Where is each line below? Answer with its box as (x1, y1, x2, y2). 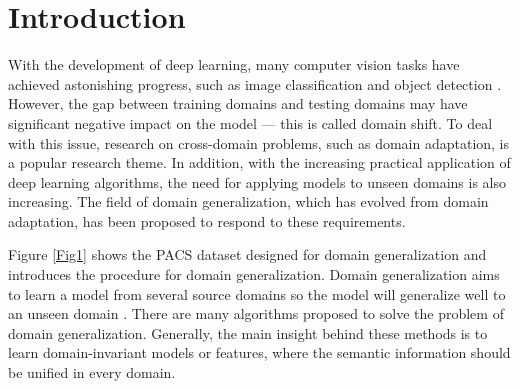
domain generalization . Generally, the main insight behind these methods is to (8, 322, 488, 343)
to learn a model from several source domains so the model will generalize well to (8, 283, 506, 304)
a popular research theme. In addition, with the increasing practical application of (8, 152, 511, 173)
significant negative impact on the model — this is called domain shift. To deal (8, 112, 493, 133)
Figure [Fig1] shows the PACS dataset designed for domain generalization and (8, 244, 487, 265)
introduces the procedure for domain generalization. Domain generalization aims (8, 264, 500, 285)
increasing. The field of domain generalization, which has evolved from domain (8, 191, 489, 212)
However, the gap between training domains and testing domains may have (8, 93, 468, 114)
